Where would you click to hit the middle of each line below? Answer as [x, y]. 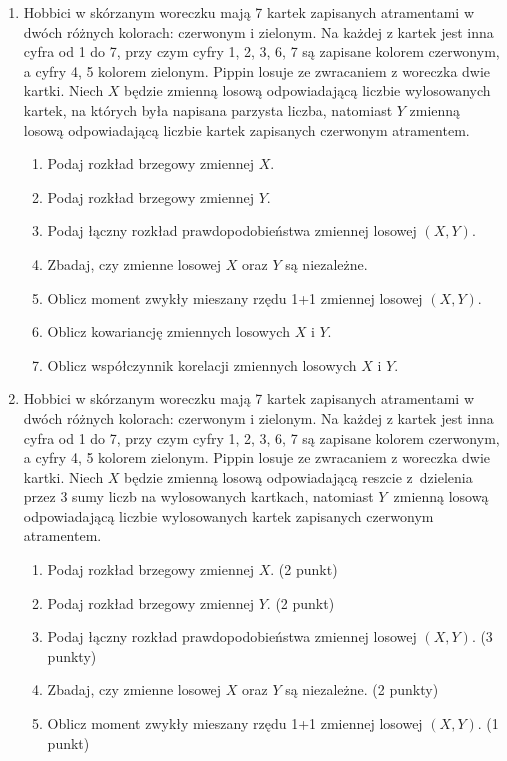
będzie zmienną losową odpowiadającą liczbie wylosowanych [307, 90]
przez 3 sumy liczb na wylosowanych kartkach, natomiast [198, 496]
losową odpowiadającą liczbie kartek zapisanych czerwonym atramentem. [246, 129]
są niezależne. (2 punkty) [362, 689]
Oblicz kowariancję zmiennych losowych [168, 331]
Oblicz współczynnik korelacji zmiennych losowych [202, 364]
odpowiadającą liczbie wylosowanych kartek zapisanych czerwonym [228, 515]
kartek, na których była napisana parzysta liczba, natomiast [208, 109]
